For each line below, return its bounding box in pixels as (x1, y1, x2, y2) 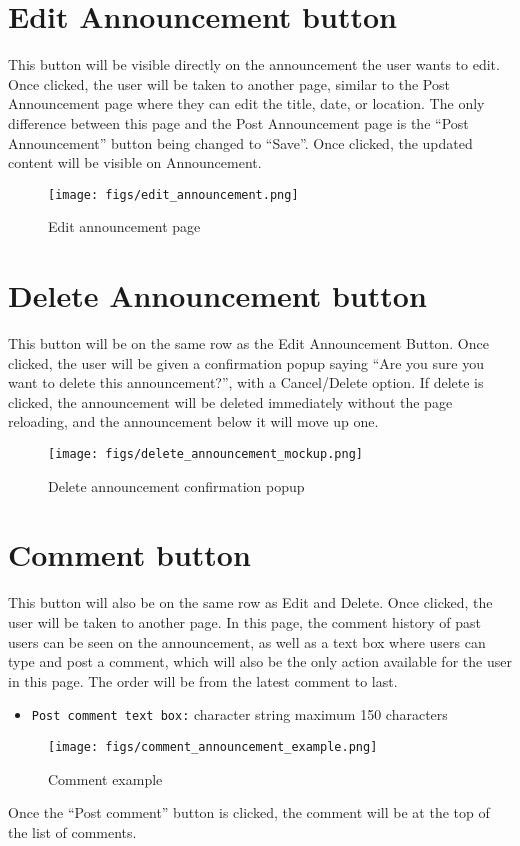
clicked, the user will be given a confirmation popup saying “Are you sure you (8, 352, 484, 373)
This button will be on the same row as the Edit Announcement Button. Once (8, 333, 489, 354)
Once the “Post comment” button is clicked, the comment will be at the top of (8, 802, 490, 823)
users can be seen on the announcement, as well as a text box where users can (8, 631, 486, 652)
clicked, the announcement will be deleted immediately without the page (8, 391, 453, 412)
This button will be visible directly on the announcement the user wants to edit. (8, 54, 500, 75)
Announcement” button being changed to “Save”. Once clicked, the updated (8, 132, 473, 153)
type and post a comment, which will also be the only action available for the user (8, 651, 512, 672)
